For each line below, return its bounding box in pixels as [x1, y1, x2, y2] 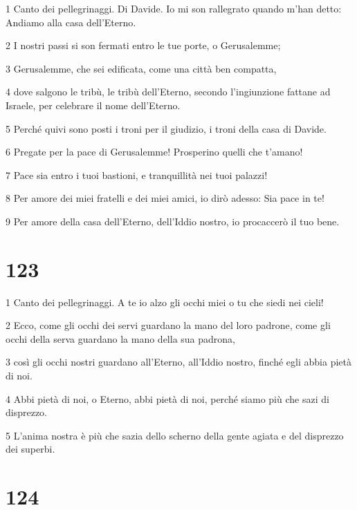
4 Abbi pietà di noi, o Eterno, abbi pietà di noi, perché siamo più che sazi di [6, 391, 329, 406]
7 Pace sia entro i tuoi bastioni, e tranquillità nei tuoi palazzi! [6, 167, 268, 182]
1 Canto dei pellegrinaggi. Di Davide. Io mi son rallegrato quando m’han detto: [6, 1, 342, 15]
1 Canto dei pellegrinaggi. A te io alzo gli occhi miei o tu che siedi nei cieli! [6, 294, 324, 309]
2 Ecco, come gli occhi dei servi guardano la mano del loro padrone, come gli [6, 318, 331, 332]
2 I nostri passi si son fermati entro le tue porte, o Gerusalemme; [6, 38, 281, 53]
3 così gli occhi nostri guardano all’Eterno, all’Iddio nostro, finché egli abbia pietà [6, 355, 351, 369]
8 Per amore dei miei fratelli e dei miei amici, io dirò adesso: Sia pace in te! [6, 191, 324, 205]
